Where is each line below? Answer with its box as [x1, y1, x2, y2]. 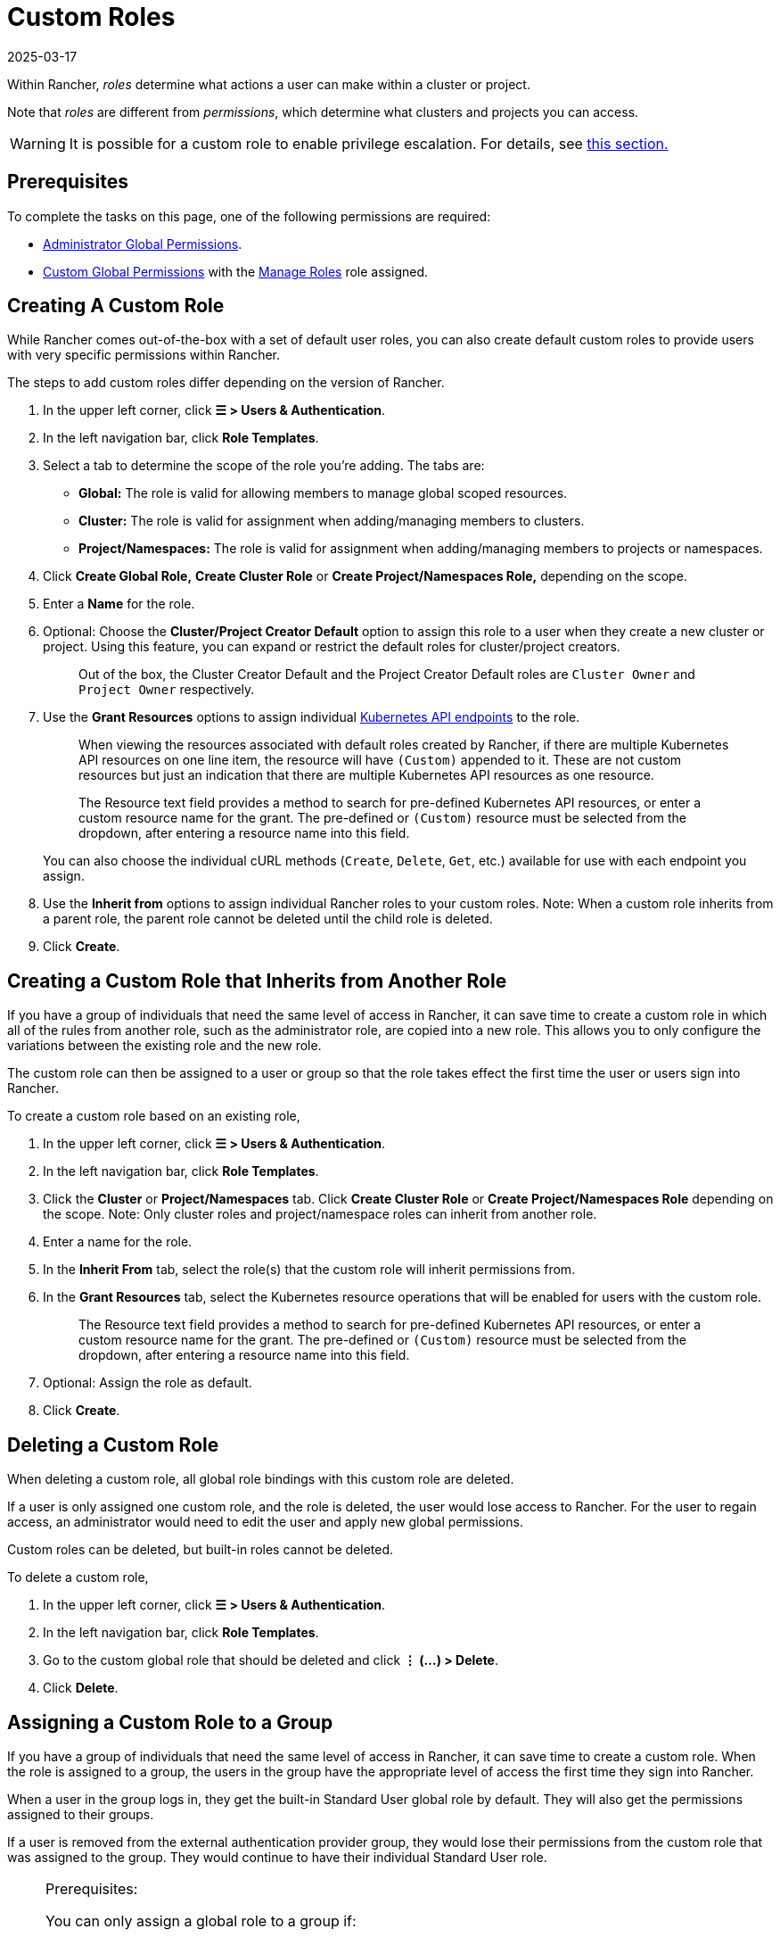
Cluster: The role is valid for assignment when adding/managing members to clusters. [78, 513, 585, 529]
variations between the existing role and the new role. [7, 1038, 322, 1054]
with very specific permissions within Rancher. [7, 347, 281, 363]
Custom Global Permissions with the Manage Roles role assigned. [43, 263, 429, 279]
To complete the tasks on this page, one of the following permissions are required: [7, 208, 491, 224]
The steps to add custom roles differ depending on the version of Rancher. [7, 375, 445, 391]
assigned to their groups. [7, 1806, 154, 1822]
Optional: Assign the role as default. [43, 1375, 252, 1391]
